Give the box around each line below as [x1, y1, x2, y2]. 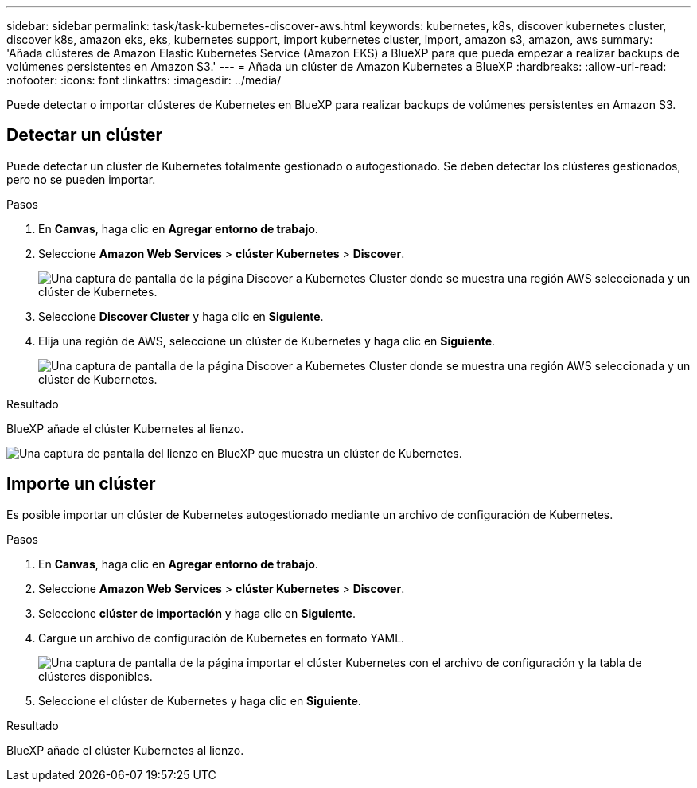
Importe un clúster [6, 474, 156, 494]
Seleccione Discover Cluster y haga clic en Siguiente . [38, 309, 324, 323]
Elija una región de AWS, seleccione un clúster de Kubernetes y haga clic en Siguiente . [38, 334, 496, 348]
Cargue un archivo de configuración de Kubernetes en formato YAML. [38, 630, 405, 645]
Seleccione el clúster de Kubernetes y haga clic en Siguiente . [38, 693, 361, 708]
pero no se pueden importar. [6, 172, 156, 186]
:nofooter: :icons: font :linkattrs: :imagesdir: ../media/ [6, 73, 282, 87]
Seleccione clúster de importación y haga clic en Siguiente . [38, 606, 356, 620]
